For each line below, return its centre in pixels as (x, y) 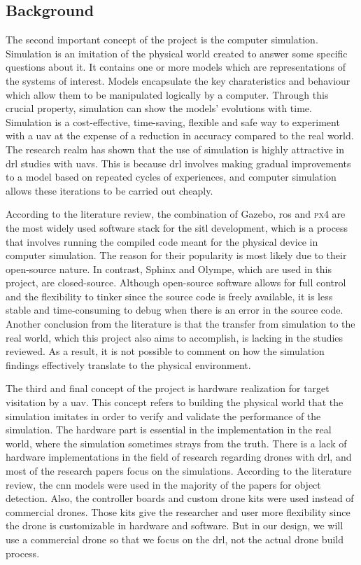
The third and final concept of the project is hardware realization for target (168, 388)
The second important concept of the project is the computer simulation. (162, 40)
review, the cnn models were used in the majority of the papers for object (163, 484)
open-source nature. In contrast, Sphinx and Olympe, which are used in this (169, 268)
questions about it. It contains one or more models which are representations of (176, 67)
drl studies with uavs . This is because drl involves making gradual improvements (178, 163)
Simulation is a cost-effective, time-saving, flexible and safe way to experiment (173, 121)
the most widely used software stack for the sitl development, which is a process (177, 227)
